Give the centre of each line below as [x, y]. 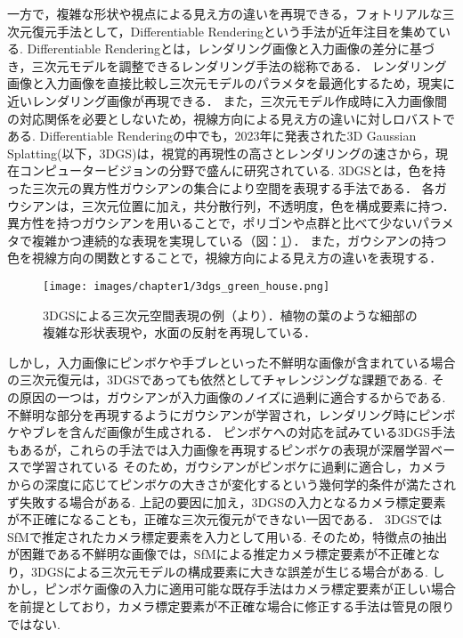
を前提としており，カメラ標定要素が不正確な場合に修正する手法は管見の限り [231, 606]
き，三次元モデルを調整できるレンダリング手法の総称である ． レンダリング [227, 65]
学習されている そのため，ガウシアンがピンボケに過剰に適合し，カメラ [239, 467]
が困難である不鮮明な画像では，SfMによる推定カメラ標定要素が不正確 [211, 554]
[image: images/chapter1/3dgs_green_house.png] [187, 286]
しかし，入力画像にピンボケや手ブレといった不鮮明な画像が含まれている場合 [231, 362]
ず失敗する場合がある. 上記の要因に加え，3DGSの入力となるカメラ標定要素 [227, 501]
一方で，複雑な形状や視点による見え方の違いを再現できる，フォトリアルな [225, 13]
